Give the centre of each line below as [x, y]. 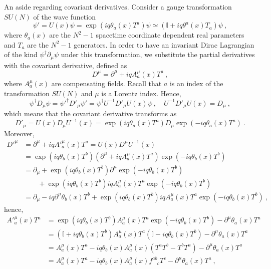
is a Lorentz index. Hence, [141, 93]
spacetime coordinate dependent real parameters [170, 35]
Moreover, [19, 133]
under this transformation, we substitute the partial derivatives [158, 54]
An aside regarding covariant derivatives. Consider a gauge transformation [118, 7]
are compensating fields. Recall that [106, 83]
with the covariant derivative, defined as [66, 65]
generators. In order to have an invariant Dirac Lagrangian [164, 44]
